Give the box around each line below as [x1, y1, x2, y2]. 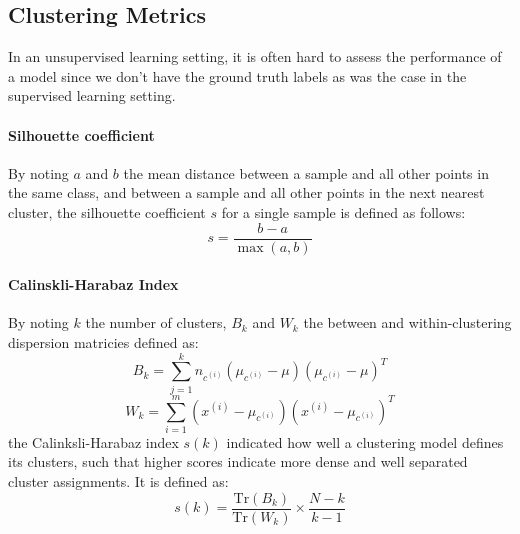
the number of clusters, [85, 312, 227, 333]
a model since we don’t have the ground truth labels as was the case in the [8, 65, 467, 86]
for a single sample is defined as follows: [221, 201, 466, 222]
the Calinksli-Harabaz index [8, 431, 179, 452]
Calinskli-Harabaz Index [8, 274, 179, 295]
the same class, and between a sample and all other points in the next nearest [8, 182, 485, 203]
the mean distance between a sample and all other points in [123, 162, 489, 183]
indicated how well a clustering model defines [226, 431, 504, 452]
